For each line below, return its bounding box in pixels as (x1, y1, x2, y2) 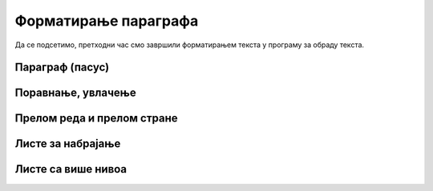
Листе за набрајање (14, 137, 121, 151)
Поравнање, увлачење (14, 86, 136, 100)
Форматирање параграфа (14, 12, 199, 30)
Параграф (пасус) (14, 61, 110, 74)
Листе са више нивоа (14, 162, 127, 176)
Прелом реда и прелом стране (14, 112, 178, 125)
